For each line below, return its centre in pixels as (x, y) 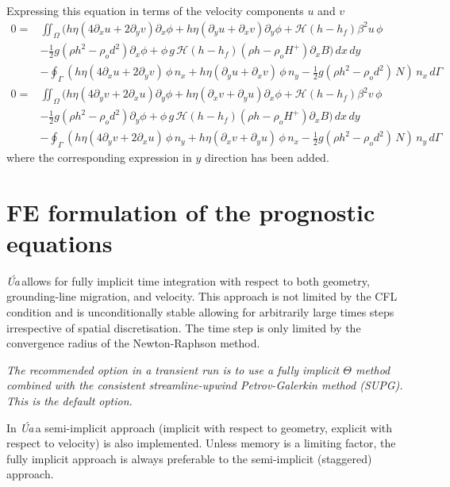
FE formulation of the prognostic (191, 211)
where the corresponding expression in (99, 157)
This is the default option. (69, 401)
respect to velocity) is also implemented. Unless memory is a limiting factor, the (201, 443)
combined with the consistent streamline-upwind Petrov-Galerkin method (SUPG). (205, 385)
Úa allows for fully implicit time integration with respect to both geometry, (188, 280)
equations (60, 242)
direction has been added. (267, 157)
